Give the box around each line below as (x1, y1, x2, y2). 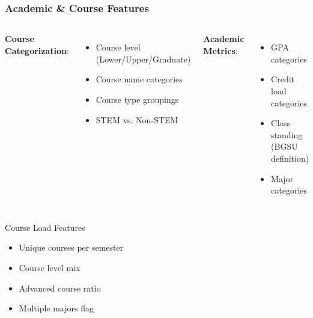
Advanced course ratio (19, 281, 101, 294)
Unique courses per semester (19, 241, 124, 254)
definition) (271, 151, 309, 164)
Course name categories (96, 73, 183, 85)
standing (271, 128, 303, 141)
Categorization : (5, 44, 69, 57)
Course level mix (19, 261, 81, 274)
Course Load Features (5, 221, 85, 233)
